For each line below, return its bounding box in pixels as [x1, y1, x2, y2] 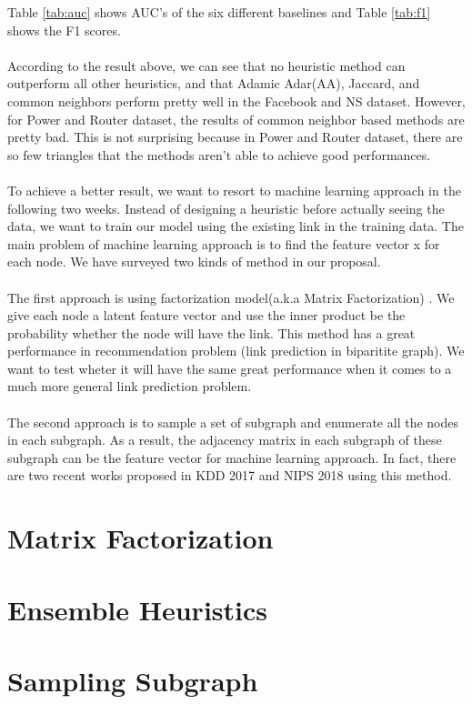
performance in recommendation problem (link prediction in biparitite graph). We [7, 341, 465, 360]
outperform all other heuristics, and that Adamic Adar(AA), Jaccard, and [7, 74, 420, 93]
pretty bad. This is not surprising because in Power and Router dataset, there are [7, 127, 463, 146]
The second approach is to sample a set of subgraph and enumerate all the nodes [7, 412, 458, 431]
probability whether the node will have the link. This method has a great [7, 323, 416, 342]
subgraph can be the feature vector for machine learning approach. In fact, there [7, 448, 457, 467]
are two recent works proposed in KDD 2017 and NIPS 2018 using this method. [7, 466, 452, 485]
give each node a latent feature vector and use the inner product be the [7, 306, 406, 325]
